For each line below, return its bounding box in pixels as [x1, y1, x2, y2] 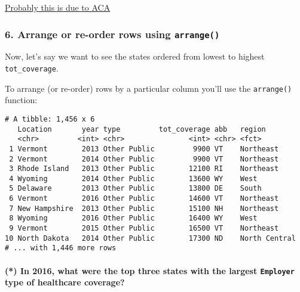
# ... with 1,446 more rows [5, 244, 117, 253]
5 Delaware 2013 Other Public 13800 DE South [9, 184, 262, 193]
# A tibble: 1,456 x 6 [5, 114, 95, 123]
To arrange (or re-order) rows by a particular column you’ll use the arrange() [5, 82, 292, 94]
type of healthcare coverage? [5, 276, 125, 288]
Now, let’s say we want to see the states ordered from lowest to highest [5, 50, 265, 63]
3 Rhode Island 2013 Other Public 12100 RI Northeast [9, 164, 279, 173]
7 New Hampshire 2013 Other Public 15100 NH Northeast [9, 204, 279, 213]
